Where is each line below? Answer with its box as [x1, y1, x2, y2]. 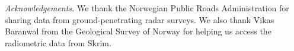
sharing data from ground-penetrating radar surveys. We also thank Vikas [5, 13, 274, 26]
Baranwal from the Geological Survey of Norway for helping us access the [5, 25, 271, 37]
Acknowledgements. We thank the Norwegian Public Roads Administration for [5, 2, 289, 14]
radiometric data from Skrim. [5, 36, 111, 49]
